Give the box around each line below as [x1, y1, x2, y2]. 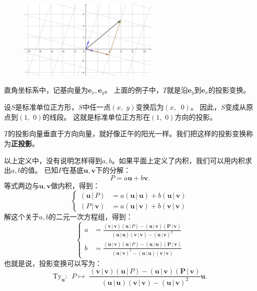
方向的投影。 [174, 111, 217, 122]
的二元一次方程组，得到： [48, 211, 133, 222]
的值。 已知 [20, 165, 58, 175]
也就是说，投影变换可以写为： [4, 257, 102, 268]
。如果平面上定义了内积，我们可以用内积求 [111, 155, 252, 165]
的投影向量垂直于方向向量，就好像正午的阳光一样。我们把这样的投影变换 [8, 128, 246, 139]
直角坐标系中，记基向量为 [4, 84, 88, 95]
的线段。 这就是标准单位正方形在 [42, 111, 150, 122]
